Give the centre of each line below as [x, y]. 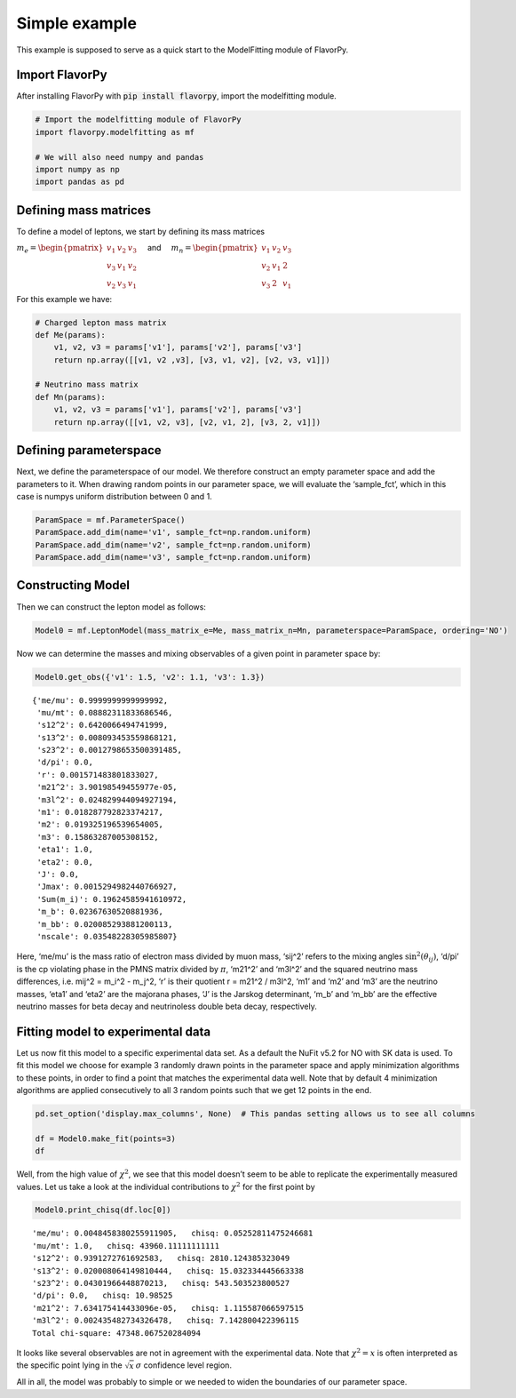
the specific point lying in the [70, 1365]
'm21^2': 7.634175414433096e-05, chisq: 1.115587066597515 [168, 1308]
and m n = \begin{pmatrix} [203, 249]
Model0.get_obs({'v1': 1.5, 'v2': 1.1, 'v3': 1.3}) [150, 677]
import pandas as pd [79, 182]
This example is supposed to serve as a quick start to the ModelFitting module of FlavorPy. [183, 50]
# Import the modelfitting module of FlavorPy [138, 120]
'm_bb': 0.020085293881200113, [105, 924]
